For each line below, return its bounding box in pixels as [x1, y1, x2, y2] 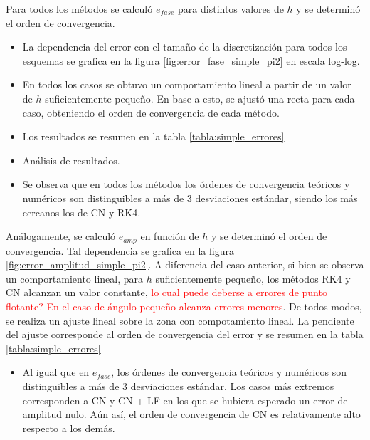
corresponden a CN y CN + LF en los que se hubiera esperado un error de [22, 392, 348, 407]
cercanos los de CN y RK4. [22, 204, 141, 219]
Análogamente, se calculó [6, 229, 116, 243]
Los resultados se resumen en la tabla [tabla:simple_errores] [22, 129, 285, 144]
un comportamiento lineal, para [6, 271, 143, 286]
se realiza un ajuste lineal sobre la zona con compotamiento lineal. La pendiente [6, 313, 354, 328]
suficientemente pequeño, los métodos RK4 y [155, 271, 351, 286]
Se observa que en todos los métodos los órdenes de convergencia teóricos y [22, 177, 350, 192]
